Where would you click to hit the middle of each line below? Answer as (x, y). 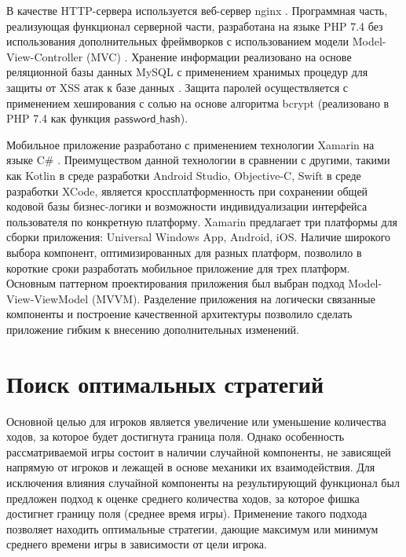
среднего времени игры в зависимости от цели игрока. (137, 544)
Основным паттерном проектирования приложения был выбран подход (176, 283)
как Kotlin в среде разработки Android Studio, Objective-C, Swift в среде (184, 175)
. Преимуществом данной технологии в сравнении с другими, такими (224, 160)
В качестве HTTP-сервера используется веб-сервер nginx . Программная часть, (197, 10)
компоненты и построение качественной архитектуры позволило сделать (179, 314)
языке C (26, 160)
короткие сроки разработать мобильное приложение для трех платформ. (178, 268)
